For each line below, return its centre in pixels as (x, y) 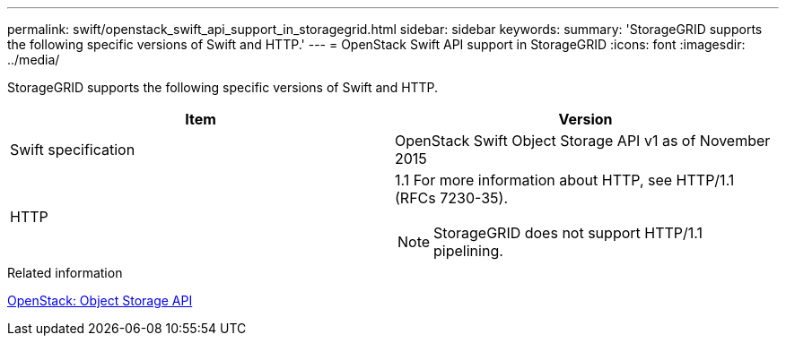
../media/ (34, 60)
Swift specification (73, 150)
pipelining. (468, 251)
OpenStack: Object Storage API (100, 300)
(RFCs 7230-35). (451, 198)
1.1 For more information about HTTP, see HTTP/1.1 (565, 180)
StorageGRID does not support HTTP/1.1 (568, 233)
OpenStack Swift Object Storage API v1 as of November (583, 141)
